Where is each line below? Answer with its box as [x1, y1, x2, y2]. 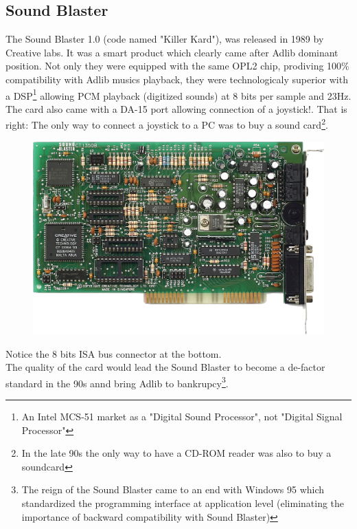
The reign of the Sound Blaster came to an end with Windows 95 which [21, 482, 325, 497]
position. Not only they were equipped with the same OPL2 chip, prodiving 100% [5, 58, 349, 73]
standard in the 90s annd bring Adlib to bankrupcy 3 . [5, 374, 229, 390]
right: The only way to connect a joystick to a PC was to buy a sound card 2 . [5, 116, 328, 132]
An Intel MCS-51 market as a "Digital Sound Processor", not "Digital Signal [21, 409, 343, 424]
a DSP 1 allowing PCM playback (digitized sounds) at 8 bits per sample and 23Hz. [5, 86, 352, 102]
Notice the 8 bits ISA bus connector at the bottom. [5, 346, 222, 360]
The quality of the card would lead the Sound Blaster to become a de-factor [5, 360, 325, 374]
